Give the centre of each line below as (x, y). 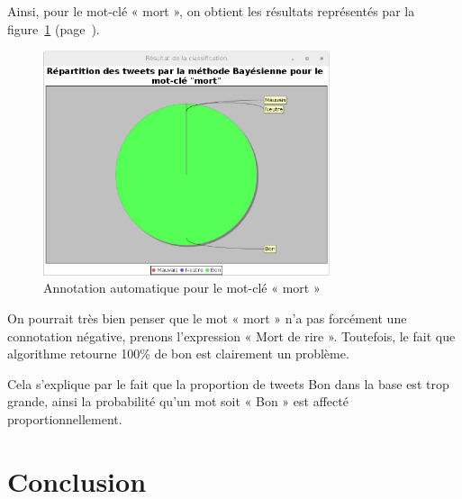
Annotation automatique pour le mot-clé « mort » (182, 288)
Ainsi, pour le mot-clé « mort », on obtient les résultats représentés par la (211, 11)
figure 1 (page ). (54, 28)
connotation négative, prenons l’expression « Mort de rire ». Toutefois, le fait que (231, 336)
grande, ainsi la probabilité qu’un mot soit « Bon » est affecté (178, 401)
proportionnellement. (65, 418)
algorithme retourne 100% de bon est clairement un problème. (178, 354)
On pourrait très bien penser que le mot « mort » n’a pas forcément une (207, 318)
